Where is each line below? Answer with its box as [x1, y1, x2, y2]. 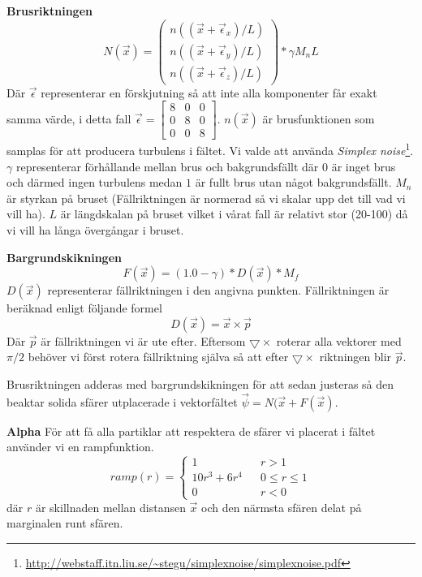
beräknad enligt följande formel [6, 299, 162, 316]
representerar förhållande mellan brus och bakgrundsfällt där [15, 157, 319, 174]
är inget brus [331, 157, 396, 174]
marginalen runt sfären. [6, 515, 123, 532]
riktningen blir [319, 348, 392, 365]
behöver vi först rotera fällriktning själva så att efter [28, 348, 289, 365]
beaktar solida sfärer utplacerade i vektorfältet [6, 393, 238, 410]
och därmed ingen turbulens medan [6, 174, 183, 191]
